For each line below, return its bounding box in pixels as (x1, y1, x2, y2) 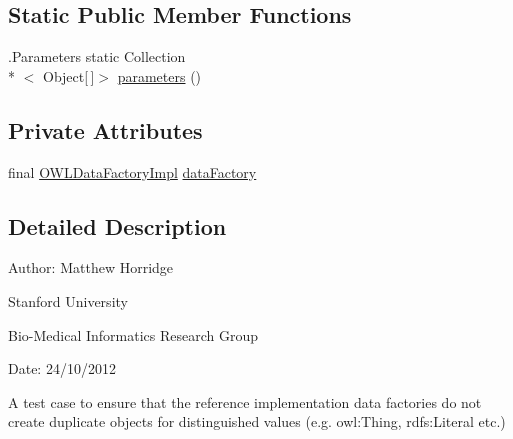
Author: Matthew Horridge (8, 257, 174, 278)
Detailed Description (8, 210, 227, 241)
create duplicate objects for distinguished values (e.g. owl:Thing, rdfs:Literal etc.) (8, 411, 506, 432)
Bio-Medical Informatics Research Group (8, 324, 259, 345)
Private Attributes (8, 114, 203, 145)
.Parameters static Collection (8, 46, 186, 67)
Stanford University (8, 290, 128, 311)
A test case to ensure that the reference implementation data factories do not (8, 391, 482, 412)
